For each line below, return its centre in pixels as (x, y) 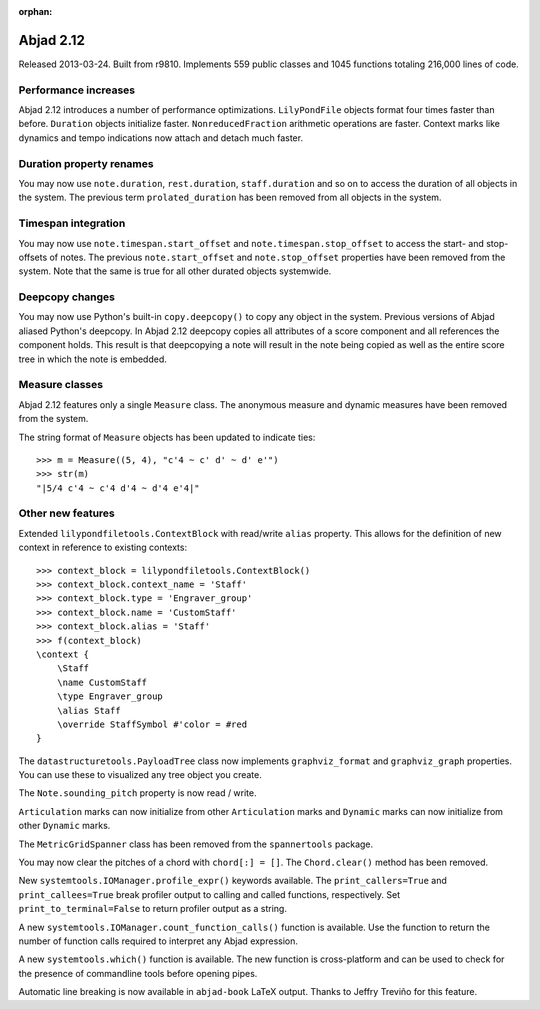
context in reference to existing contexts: (103, 547)
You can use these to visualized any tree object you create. (140, 775)
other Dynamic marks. (64, 826)
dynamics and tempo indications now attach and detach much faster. (161, 137)
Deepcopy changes (66, 297)
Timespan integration (72, 223)
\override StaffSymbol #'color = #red (152, 724)
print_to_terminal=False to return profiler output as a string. (152, 909)
